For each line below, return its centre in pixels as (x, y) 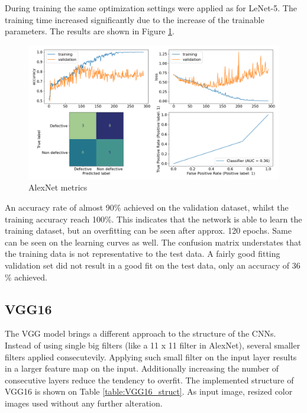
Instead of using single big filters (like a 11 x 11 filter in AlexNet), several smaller (153, 345)
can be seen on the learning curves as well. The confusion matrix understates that (153, 242)
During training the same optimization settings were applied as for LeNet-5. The (151, 8)
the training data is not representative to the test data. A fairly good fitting (143, 254)
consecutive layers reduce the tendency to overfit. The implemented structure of (149, 380)
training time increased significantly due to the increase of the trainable (135, 19)
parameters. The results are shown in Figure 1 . (90, 31)
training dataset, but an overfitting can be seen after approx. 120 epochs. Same (148, 230)
